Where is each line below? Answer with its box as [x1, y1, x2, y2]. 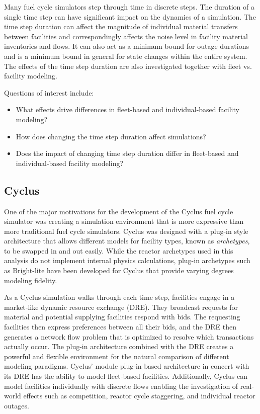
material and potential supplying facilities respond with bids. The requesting [4, 311, 240, 322]
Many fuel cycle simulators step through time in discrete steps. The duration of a [4, 2, 254, 12]
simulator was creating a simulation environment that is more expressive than [4, 216, 244, 226]
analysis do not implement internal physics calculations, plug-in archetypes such [4, 255, 250, 266]
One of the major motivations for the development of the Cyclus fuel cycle [4, 206, 233, 216]
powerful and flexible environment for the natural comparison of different [4, 351, 229, 361]
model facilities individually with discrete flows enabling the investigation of [4, 380, 238, 391]
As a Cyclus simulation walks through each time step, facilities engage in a [4, 292, 235, 302]
